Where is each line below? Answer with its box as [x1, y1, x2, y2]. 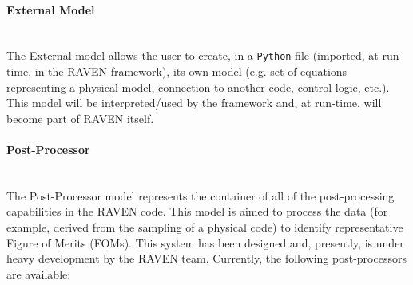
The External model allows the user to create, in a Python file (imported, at [6, 47, 379, 64]
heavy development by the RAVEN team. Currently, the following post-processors [6, 250, 407, 267]
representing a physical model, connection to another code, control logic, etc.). [6, 78, 390, 95]
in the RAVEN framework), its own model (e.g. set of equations [34, 63, 347, 80]
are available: [6, 265, 71, 282]
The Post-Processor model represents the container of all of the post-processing [6, 187, 395, 204]
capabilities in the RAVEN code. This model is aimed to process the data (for [6, 203, 388, 220]
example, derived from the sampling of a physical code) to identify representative [6, 219, 403, 235]
